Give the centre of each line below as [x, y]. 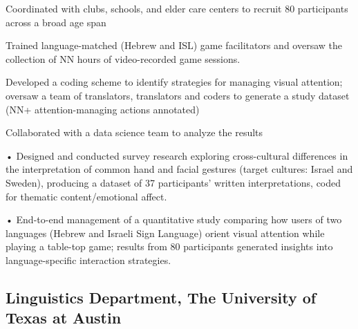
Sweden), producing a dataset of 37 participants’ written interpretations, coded [173, 182]
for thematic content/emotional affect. [86, 196]
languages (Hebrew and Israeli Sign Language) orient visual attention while [165, 233]
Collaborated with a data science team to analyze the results [134, 132]
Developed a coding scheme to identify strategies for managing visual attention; [174, 82]
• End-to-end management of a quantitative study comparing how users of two [174, 219]
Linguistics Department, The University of [161, 297]
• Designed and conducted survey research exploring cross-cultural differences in [177, 155]
